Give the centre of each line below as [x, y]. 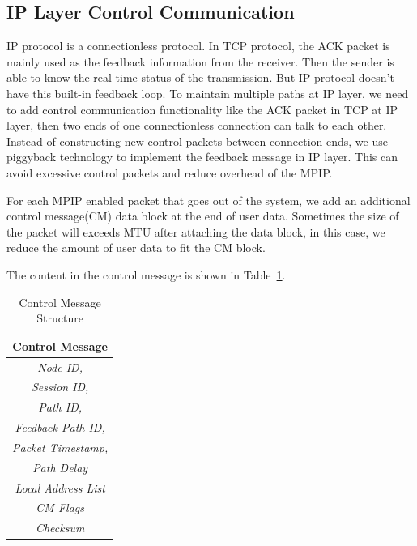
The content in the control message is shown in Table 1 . [146, 274]
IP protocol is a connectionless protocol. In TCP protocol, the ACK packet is [198, 46]
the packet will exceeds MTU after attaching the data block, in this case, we [196, 231]
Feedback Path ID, [60, 427]
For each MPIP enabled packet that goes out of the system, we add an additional [208, 200]
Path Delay [60, 467]
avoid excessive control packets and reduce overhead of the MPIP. [170, 172]
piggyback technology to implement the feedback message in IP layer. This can [202, 157]
